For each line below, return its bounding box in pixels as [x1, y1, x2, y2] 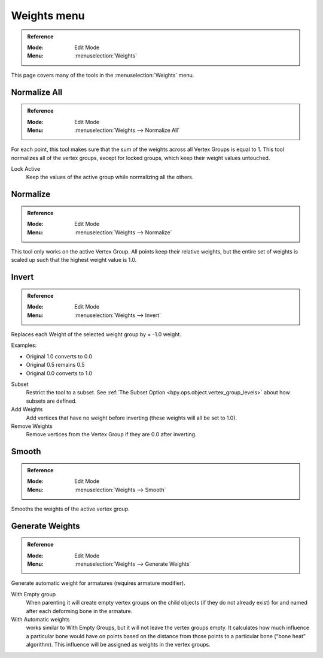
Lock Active [11, 165, 41, 173]
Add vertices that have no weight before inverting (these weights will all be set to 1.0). [26, 414, 237, 421]
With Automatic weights [11, 616, 70, 623]
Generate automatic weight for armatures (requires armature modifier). [11, 579, 185, 587]
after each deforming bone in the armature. [26, 607, 133, 614]
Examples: [11, 342, 37, 349]
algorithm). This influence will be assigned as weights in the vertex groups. [26, 641, 211, 648]
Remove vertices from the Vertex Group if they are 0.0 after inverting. [26, 431, 197, 438]
